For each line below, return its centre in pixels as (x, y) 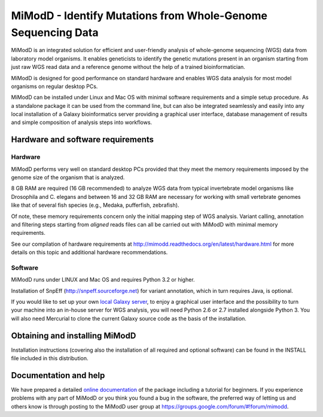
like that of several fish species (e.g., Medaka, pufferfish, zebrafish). (95, 205)
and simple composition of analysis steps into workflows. (82, 122)
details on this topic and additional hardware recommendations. (89, 252)
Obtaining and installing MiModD (74, 336)
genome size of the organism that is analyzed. (68, 177)
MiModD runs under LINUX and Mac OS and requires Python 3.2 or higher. (103, 280)
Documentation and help (58, 375)
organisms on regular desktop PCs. (54, 86)
